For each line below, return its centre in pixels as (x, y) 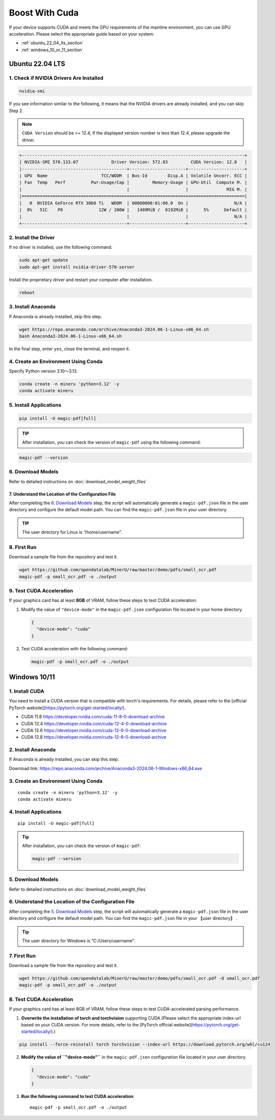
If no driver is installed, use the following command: (61, 247)
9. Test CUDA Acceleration (41, 591)
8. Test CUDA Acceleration (41, 999)
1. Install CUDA (27, 691)
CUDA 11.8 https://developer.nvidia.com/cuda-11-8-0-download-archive (93, 717)
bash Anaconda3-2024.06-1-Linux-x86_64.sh (70, 336)
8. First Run (23, 547)
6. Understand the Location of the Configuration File (72, 902)
